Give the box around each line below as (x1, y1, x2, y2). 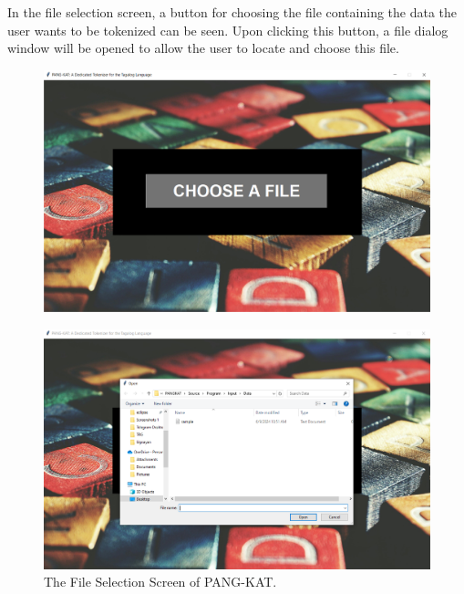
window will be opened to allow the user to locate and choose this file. (7, 38, 399, 57)
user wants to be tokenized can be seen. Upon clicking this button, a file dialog (7, 20, 449, 39)
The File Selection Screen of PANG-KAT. (44, 572, 277, 591)
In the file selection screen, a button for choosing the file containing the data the (7, 3, 458, 21)
